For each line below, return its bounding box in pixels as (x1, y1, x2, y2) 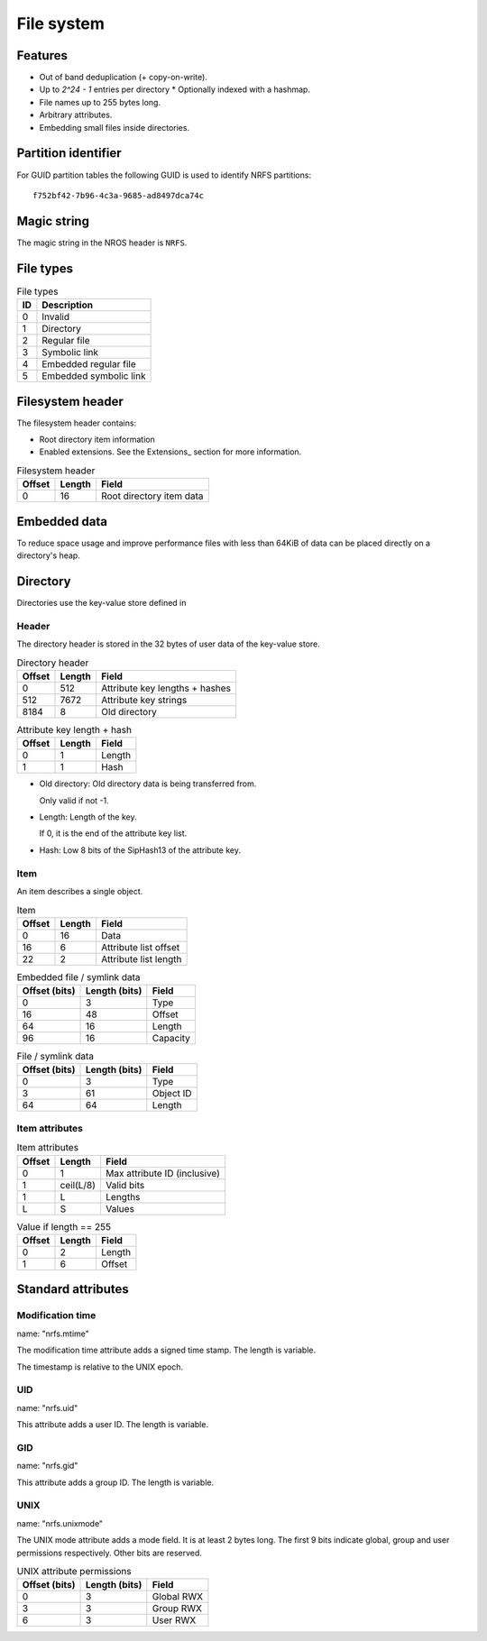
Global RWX (152, 1591, 203, 1603)
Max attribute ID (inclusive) (105, 1167, 221, 1179)
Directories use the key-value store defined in (16, 597, 187, 608)
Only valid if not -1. (39, 794, 110, 806)
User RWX (152, 1614, 197, 1627)
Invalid (41, 311, 70, 324)
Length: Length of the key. (39, 811, 137, 822)
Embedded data (16, 514, 108, 529)
